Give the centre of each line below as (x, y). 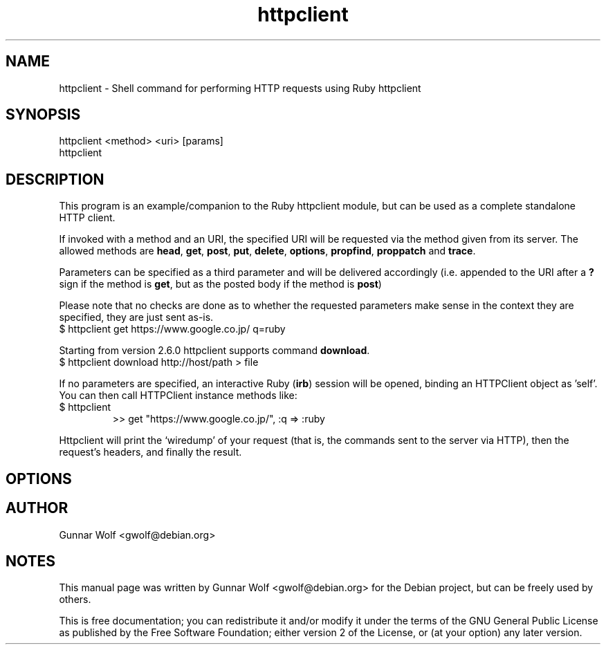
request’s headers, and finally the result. (150, 452)
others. (75, 600)
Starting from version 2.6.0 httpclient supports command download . (214, 351)
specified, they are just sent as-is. (136, 317)
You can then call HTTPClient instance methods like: (178, 396)
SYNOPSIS (43, 115)
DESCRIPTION (55, 179)
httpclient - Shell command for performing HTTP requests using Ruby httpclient (240, 88)
